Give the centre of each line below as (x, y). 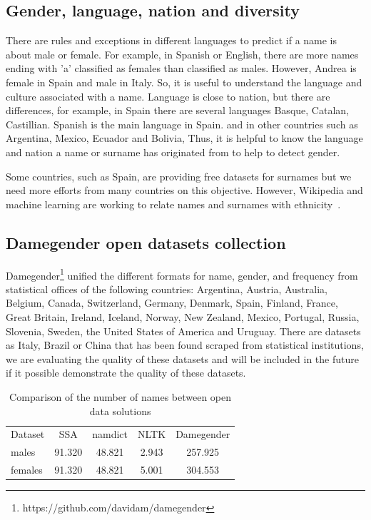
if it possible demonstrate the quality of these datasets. (126, 373)
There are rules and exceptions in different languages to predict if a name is (172, 40)
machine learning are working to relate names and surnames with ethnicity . (173, 204)
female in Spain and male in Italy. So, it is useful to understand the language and (184, 82)
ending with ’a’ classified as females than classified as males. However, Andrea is (181, 68)
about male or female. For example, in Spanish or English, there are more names (182, 54)
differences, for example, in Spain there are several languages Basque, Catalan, (177, 110)
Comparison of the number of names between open (121, 396)
